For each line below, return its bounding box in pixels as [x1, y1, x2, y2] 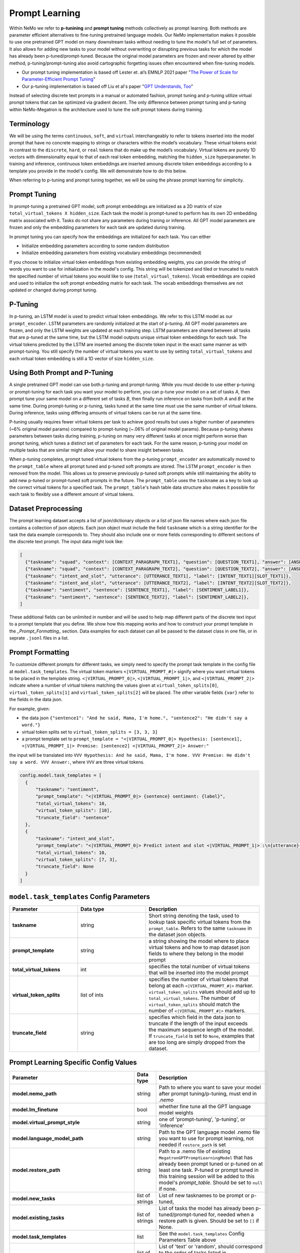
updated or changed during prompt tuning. [9, 287, 97, 293]
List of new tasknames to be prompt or [158, 1192, 250, 1199]
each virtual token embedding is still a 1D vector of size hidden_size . [9, 355, 154, 361]
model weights [158, 1109, 193, 1116]
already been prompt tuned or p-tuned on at [158, 1160, 263, 1167]
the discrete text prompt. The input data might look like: [9, 539, 123, 545]
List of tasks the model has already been [158, 1205, 254, 1212]
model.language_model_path [12, 1135, 83, 1142]
